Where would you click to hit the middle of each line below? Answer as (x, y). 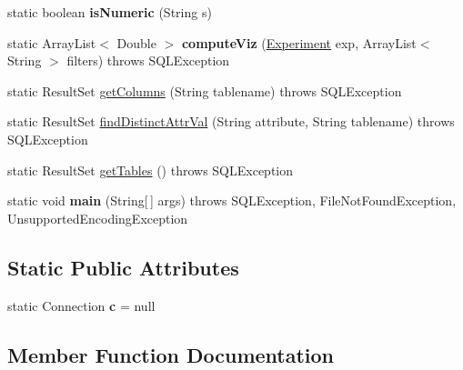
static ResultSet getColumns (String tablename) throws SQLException (205, 90)
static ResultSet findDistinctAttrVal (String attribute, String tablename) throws (231, 121)
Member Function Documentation (171, 354)
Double (136, 42)
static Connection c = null (81, 305)
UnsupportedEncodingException (98, 218)
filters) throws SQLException (148, 60)
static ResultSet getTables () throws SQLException (151, 170)
